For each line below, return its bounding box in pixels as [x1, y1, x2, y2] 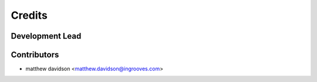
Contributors [11, 50, 59, 60]
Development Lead [11, 31, 82, 41]
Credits [11, 9, 48, 22]
